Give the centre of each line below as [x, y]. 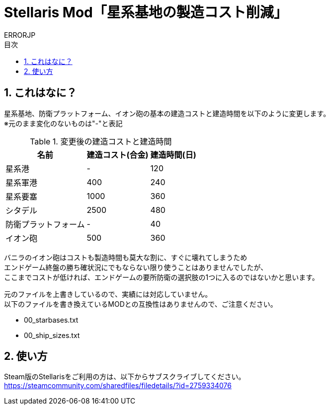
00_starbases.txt [51, 320]
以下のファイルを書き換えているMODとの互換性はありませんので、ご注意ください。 [141, 304]
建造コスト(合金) [118, 155]
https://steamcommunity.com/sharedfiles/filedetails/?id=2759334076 [118, 386]
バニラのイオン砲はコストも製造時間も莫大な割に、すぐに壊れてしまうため [126, 257]
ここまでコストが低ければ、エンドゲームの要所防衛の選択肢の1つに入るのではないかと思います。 [162, 277]
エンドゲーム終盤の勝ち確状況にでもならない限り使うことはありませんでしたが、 [136, 267]
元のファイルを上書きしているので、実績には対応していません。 [108, 294]
